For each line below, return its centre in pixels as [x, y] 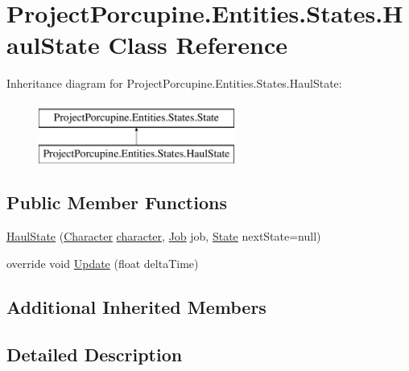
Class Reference [198, 45]
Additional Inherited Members [136, 306]
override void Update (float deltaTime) [103, 263]
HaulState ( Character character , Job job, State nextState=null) [164, 236]
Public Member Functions [117, 202]
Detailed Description [95, 354]
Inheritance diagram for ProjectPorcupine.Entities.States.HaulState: [174, 83]
